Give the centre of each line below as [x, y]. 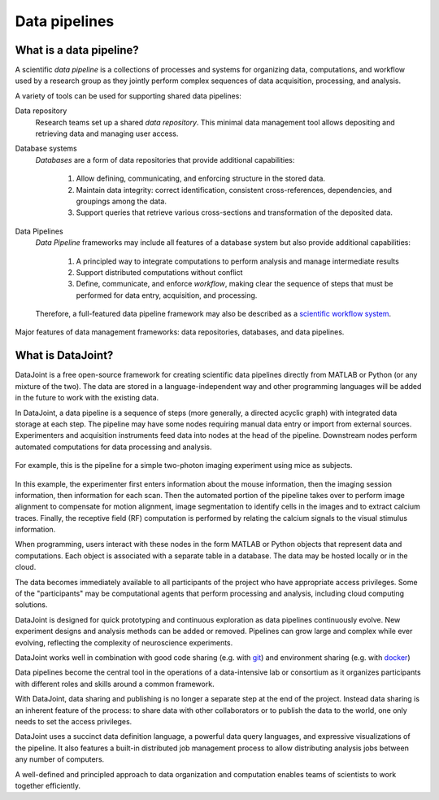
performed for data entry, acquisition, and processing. [167, 295]
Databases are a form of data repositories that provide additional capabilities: [165, 160]
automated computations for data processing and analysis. [113, 447]
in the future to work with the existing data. [87, 398]
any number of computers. [60, 759]
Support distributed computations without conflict [159, 272]
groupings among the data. [121, 201]
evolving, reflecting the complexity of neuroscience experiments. [124, 642]
